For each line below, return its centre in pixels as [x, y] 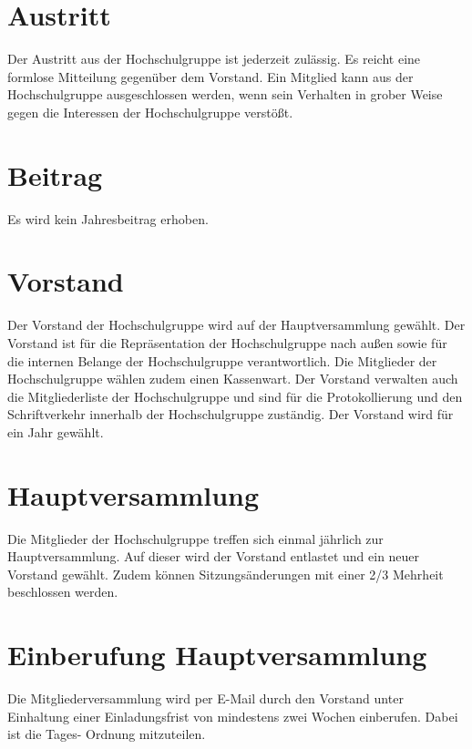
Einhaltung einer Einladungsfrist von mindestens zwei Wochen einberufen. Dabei [233, 716]
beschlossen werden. [63, 592]
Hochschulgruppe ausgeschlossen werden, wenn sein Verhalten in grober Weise [225, 94]
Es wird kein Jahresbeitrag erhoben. [108, 218]
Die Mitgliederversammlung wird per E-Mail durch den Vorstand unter [205, 698]
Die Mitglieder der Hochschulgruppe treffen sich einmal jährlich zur [195, 538]
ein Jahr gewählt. [56, 431]
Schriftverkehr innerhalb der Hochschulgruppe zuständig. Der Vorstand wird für [231, 414]
